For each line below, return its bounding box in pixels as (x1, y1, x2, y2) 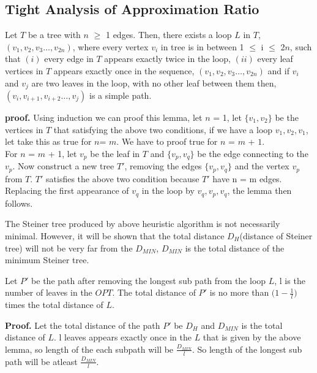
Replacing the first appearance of (5, 184, 129, 197)
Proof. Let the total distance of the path (5, 318, 160, 331)
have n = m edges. (212, 172, 282, 185)
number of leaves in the (5, 286, 92, 299)
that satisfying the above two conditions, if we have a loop (53, 123, 273, 136)
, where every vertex (72, 40, 149, 53)
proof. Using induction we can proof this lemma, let (5, 111, 203, 124)
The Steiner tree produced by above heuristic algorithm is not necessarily (5, 217, 280, 230)
